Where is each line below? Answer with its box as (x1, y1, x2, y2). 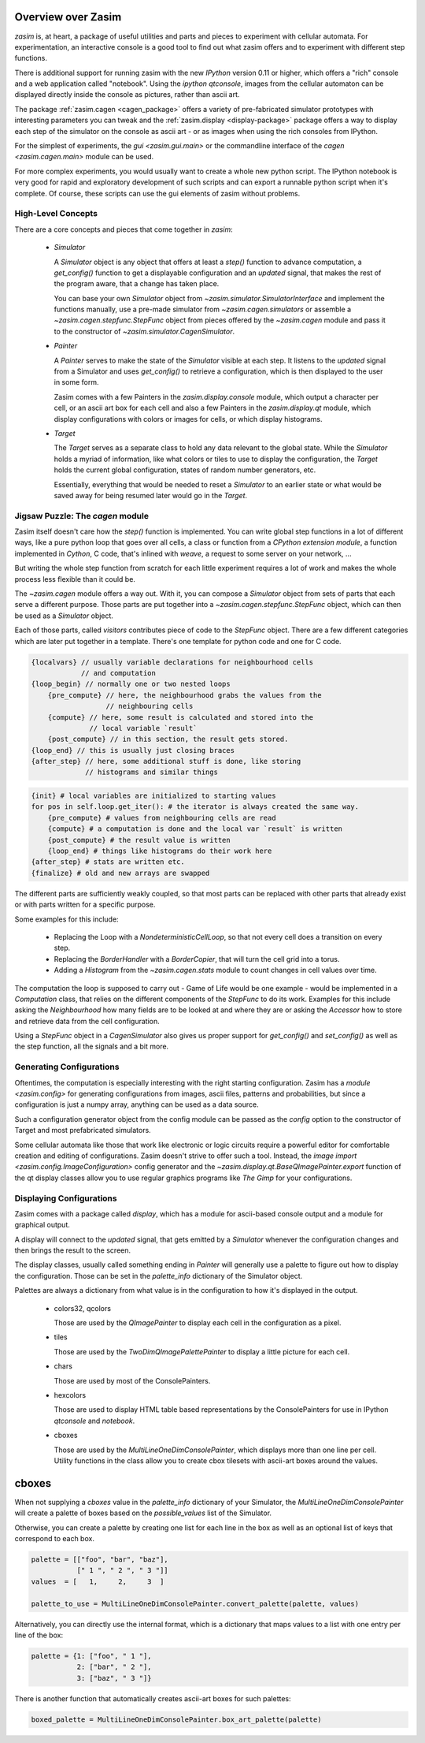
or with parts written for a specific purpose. (14, 899, 156, 910)
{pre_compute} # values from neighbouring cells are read (47, 813, 276, 822)
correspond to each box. (14, 1533, 94, 1543)
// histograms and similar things (85, 768, 218, 777)
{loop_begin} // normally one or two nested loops (31, 680, 231, 689)
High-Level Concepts (14, 208, 98, 219)
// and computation (80, 669, 157, 677)
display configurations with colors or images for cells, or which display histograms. (54, 414, 323, 423)
